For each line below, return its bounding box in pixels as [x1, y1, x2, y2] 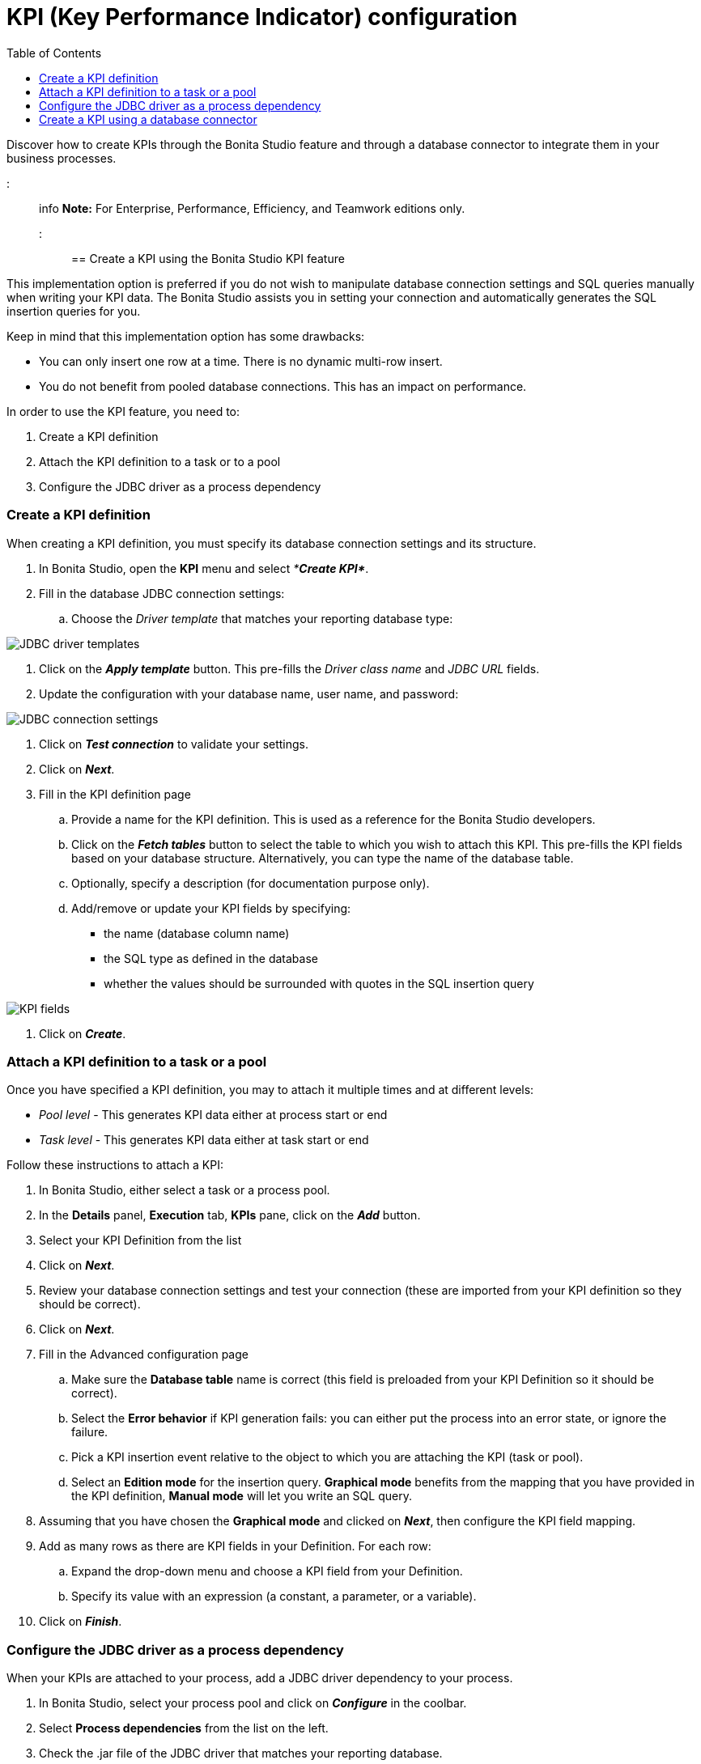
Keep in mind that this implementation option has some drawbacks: [6, 329, 365, 343]
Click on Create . [39, 1026, 126, 1041]
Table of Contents [6, 45, 102, 60]
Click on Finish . [39, 1614, 122, 1629]
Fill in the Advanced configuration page [39, 1347, 249, 1362]
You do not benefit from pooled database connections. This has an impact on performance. [39, 379, 527, 393]
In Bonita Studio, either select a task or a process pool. [39, 1183, 330, 1198]
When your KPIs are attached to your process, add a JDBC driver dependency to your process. [6, 1671, 513, 1685]
